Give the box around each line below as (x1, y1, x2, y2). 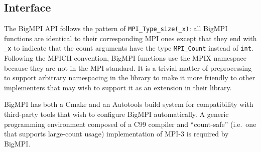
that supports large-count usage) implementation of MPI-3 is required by (4, 128, 229, 139)
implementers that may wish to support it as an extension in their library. (4, 82, 232, 92)
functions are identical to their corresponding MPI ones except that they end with (4, 33, 257, 43)
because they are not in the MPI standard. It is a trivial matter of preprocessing (4, 62, 252, 73)
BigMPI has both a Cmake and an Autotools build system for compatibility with (4, 99, 253, 109)
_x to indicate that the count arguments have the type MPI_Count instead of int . (4, 43, 253, 53)
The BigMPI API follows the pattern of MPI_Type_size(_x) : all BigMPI (4, 23, 228, 34)
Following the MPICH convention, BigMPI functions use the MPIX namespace (4, 53, 247, 63)
